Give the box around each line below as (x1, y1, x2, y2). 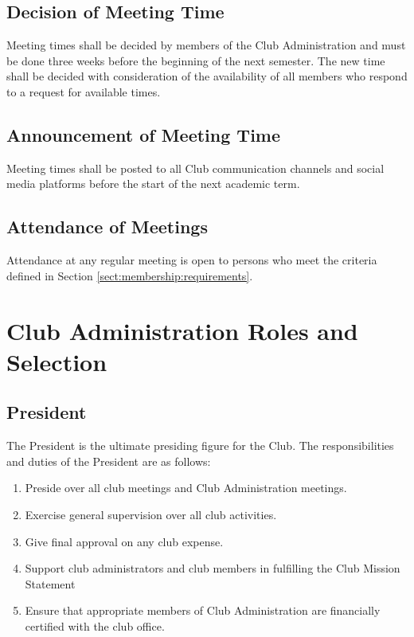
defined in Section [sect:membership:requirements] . (6, 267, 253, 283)
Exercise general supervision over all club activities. (25, 506, 277, 522)
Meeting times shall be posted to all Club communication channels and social (6, 159, 385, 176)
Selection (6, 345, 107, 377)
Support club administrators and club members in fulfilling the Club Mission (25, 560, 400, 576)
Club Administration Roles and (6, 314, 358, 346)
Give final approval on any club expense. (25, 533, 224, 549)
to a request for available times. (6, 83, 161, 100)
